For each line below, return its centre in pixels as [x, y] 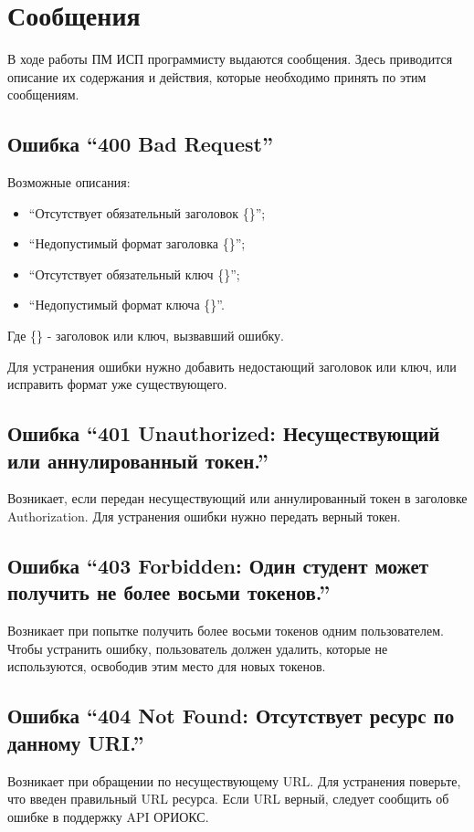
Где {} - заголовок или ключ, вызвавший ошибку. [146, 336]
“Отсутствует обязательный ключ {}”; [134, 274]
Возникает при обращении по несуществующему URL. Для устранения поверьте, [234, 780]
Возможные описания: [69, 182]
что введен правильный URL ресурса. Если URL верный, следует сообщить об [228, 799]
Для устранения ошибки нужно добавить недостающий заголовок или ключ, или [232, 366]
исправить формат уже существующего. [117, 384]
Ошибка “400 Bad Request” [140, 144]
